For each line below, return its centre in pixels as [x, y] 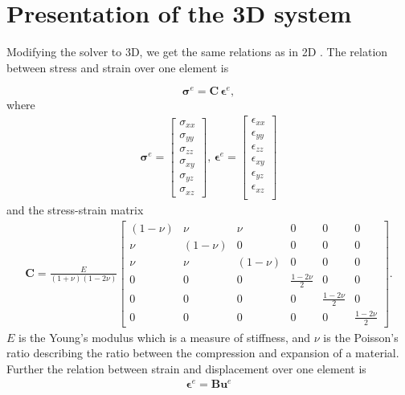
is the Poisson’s [361, 337]
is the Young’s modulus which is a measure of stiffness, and [165, 337]
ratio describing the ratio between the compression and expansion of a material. [203, 353]
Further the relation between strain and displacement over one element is [186, 368]
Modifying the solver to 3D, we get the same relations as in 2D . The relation [197, 52]
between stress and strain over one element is [118, 67]
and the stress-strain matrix [75, 209]
